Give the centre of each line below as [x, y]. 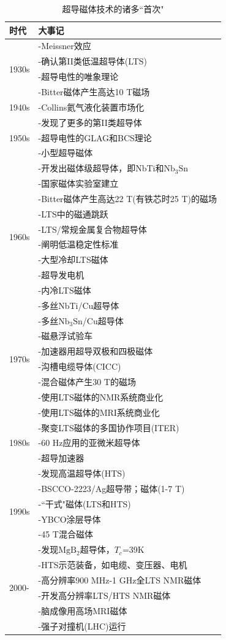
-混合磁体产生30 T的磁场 [87, 381]
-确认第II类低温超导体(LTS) [93, 61]
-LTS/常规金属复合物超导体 [92, 229]
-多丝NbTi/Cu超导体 [79, 305]
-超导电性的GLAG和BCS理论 [95, 137]
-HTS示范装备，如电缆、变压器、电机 [113, 565]
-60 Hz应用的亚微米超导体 [89, 443]
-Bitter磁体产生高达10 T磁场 [94, 91]
